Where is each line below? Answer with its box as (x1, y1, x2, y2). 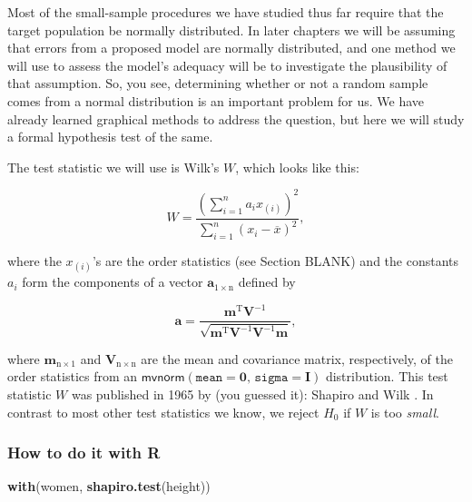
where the (7, 251, 62, 271)
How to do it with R (7, 441, 161, 464)
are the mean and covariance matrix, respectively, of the (141, 349, 453, 368)
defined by (238, 272, 296, 291)
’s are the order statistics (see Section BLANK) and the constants (92, 251, 459, 271)
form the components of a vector (22, 272, 203, 291)
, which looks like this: (235, 157, 359, 176)
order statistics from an (7, 367, 138, 386)
